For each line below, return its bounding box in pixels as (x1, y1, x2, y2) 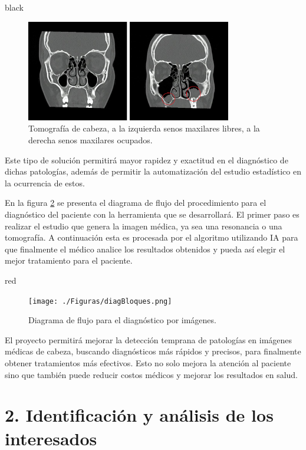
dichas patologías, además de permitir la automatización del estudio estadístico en (5, 165, 301, 178)
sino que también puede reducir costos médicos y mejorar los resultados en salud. (5, 368, 298, 380)
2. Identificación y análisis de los (5, 403, 274, 427)
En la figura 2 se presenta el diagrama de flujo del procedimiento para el (5, 196, 266, 209)
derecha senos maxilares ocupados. (28, 134, 153, 146)
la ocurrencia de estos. (5, 176, 85, 189)
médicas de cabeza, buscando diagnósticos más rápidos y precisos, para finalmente (5, 345, 301, 357)
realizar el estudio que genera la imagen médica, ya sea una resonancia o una (5, 219, 282, 232)
